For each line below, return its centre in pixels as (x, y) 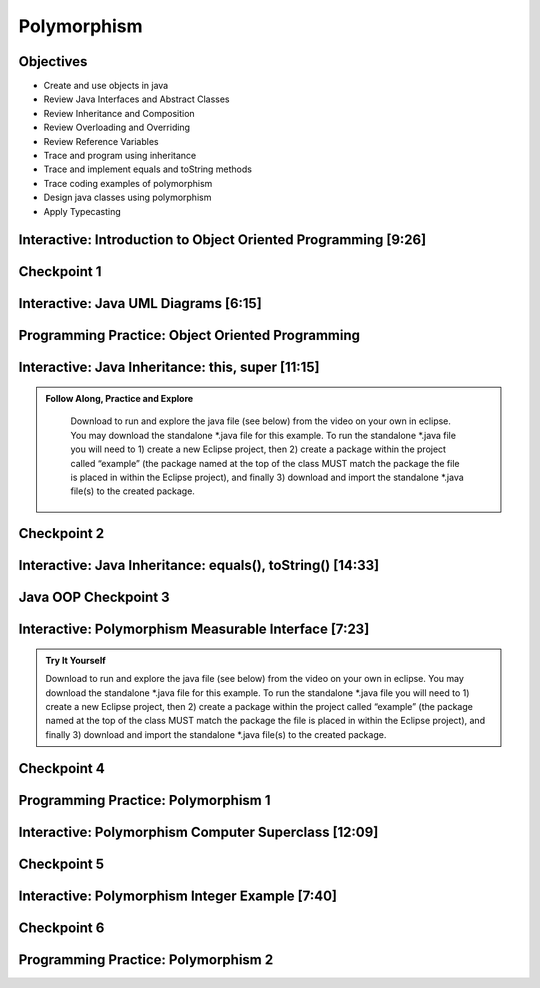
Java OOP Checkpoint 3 (94, 597)
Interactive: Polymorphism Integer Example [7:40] (178, 895)
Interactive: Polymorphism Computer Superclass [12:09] (198, 831)
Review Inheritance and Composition (119, 113)
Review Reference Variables (101, 141)
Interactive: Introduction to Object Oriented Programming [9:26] (222, 240)
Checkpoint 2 (61, 533)
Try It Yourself (76, 660)
